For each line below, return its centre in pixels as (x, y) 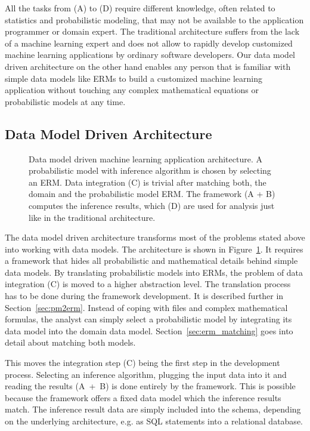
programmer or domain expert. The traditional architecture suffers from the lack (152, 31)
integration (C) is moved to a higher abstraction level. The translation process (148, 284)
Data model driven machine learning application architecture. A (145, 158)
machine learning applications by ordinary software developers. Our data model (150, 55)
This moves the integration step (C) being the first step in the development (142, 363)
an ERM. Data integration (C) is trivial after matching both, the (148, 182)
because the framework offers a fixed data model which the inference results (143, 397)
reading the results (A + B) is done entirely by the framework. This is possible (150, 386)
